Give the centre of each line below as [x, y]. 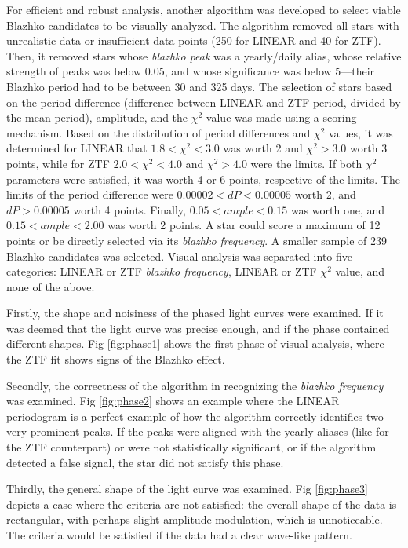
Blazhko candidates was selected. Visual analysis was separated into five [180, 256]
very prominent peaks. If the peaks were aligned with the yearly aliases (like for [198, 431]
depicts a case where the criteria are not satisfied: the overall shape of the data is [202, 504]
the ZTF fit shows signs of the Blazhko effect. [116, 359]
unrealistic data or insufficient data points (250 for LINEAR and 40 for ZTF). [194, 40]
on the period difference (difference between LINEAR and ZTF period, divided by [204, 102]
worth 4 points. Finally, [129, 209]
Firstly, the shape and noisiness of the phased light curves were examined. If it [195, 313]
